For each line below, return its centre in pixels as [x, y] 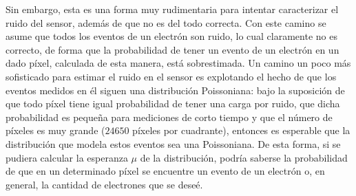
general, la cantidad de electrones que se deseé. [104, 184]
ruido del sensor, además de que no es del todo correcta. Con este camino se [166, 22]
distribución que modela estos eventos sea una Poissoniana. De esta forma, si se [173, 143]
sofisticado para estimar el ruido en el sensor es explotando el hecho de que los [171, 76]
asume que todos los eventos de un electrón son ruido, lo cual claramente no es [171, 36]
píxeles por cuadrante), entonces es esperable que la [241, 130]
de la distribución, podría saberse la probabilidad [244, 157]
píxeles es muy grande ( [55, 130]
